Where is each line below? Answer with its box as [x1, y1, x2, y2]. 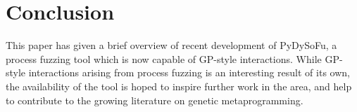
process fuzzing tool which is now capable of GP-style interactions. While [6, 51, 322, 66]
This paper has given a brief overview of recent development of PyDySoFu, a [6, 38, 337, 52]
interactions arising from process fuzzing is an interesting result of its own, [28, 65, 350, 80]
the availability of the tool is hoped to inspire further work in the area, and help [6, 78, 352, 93]
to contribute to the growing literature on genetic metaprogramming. [6, 92, 303, 107]
